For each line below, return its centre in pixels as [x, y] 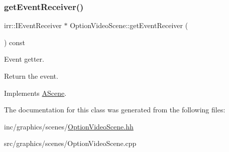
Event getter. [24, 59]
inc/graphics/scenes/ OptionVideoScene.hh [69, 126]
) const [15, 42]
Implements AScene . [35, 93]
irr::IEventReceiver [33, 25]
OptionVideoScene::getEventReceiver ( [129, 25]
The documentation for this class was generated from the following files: [115, 110]
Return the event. [31, 76]
